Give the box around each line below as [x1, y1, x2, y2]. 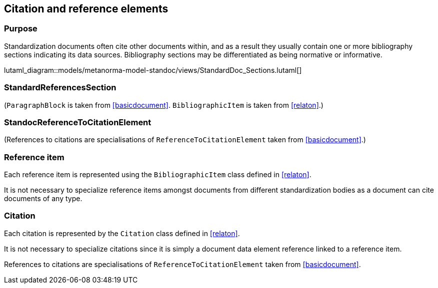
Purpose [4, 23, 37, 34]
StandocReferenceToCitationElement [4, 117, 151, 127]
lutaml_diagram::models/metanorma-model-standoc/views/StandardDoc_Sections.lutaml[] [4, 65, 302, 74]
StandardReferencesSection [4, 82, 116, 93]
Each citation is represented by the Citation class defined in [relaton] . [4, 229, 240, 238]
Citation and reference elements [4, 2, 168, 15]
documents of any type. [4, 194, 82, 203]
